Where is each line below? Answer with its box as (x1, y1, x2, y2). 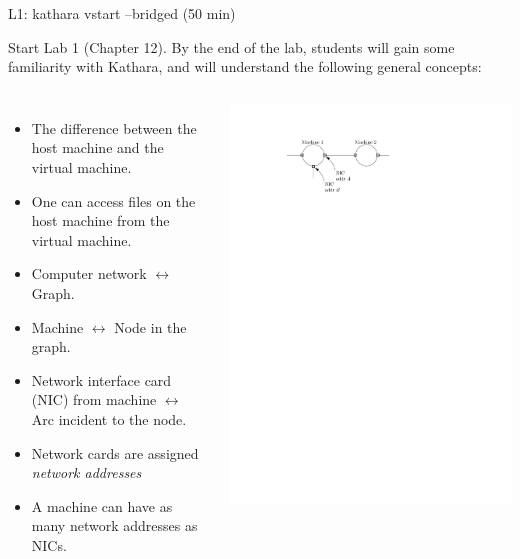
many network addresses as (31, 515, 198, 536)
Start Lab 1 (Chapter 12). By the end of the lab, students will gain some (8, 36, 455, 57)
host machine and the (31, 137, 164, 158)
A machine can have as (31, 495, 173, 516)
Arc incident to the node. (31, 408, 187, 429)
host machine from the (31, 210, 170, 231)
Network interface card (31, 369, 172, 390)
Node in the (114, 316, 187, 337)
